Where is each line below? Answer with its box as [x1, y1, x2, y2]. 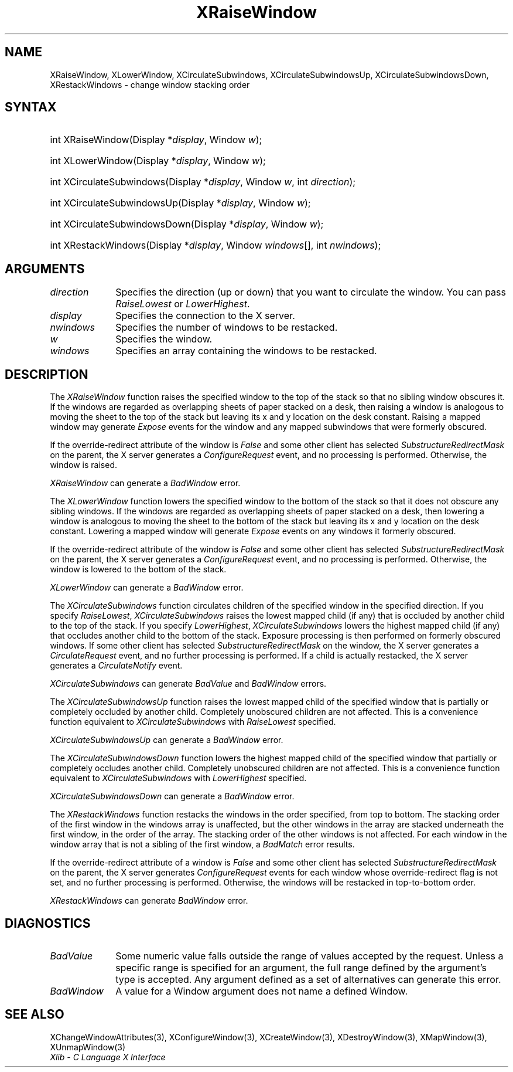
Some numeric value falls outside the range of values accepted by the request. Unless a [115, 949, 504, 962]
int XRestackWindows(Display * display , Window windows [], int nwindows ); [50, 239, 381, 252]
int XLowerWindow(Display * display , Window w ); [50, 155, 266, 167]
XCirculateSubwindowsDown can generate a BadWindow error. [50, 791, 295, 802]
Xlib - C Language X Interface [50, 1051, 166, 1062]
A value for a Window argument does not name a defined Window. [115, 985, 408, 997]
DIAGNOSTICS [5, 915, 91, 931]
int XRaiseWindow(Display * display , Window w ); [50, 134, 262, 146]
